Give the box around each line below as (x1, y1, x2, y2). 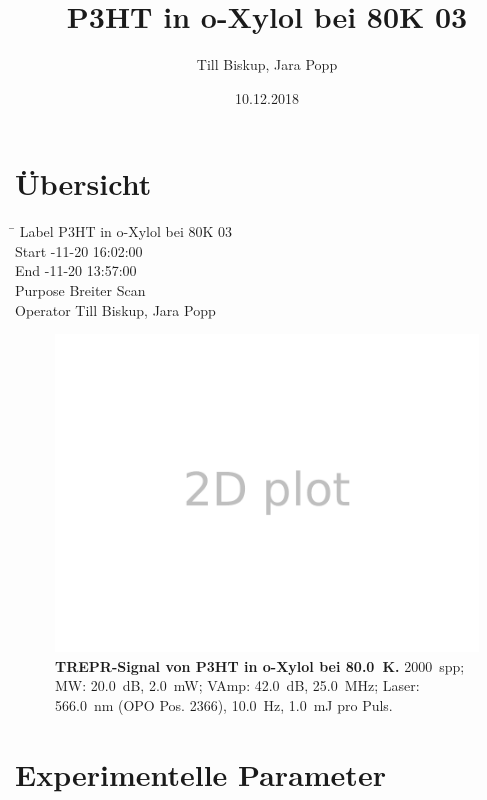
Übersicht (15, 163, 152, 204)
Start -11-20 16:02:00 (15, 240, 143, 261)
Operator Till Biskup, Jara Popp (15, 299, 216, 320)
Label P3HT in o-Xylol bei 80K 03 (19, 221, 232, 242)
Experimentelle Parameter (15, 753, 386, 794)
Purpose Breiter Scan (15, 280, 146, 301)
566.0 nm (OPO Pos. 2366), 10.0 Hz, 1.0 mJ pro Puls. (55, 695, 393, 715)
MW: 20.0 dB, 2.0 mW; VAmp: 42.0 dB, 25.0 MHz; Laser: (55, 675, 420, 696)
